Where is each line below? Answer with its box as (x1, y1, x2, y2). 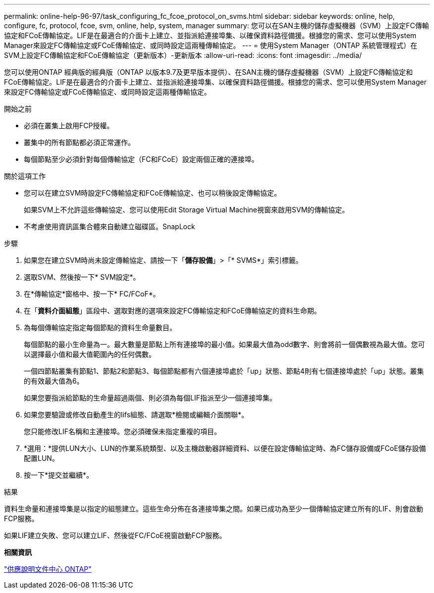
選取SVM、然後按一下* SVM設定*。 (24, 273, 140, 281)
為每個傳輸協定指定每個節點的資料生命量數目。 (24, 323, 176, 332)
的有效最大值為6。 (24, 377, 84, 385)
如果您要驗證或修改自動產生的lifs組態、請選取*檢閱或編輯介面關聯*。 (24, 410, 249, 419)
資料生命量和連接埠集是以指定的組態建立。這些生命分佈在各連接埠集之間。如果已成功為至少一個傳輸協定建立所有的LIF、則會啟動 (4, 504, 423, 513)
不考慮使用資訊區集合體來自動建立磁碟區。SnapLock (24, 222, 195, 231)
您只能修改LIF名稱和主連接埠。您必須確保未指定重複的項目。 (24, 427, 221, 436)
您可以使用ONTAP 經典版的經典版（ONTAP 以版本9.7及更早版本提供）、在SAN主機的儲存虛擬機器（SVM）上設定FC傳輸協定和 (4, 68, 413, 76)
